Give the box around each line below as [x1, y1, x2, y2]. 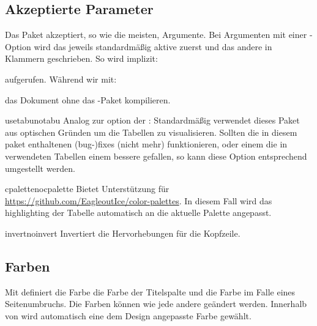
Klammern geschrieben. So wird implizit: [5, 52, 158, 65]
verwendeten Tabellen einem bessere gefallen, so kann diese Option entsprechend [5, 149, 307, 162]
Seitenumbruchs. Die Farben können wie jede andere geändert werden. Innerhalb [5, 297, 307, 310]
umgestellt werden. [5, 161, 75, 174]
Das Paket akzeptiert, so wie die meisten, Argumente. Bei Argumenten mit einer [5, 28, 307, 41]
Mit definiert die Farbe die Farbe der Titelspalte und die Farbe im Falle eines [5, 285, 296, 298]
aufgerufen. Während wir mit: [5, 72, 117, 85]
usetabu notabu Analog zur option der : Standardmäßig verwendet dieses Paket [5, 114, 300, 127]
